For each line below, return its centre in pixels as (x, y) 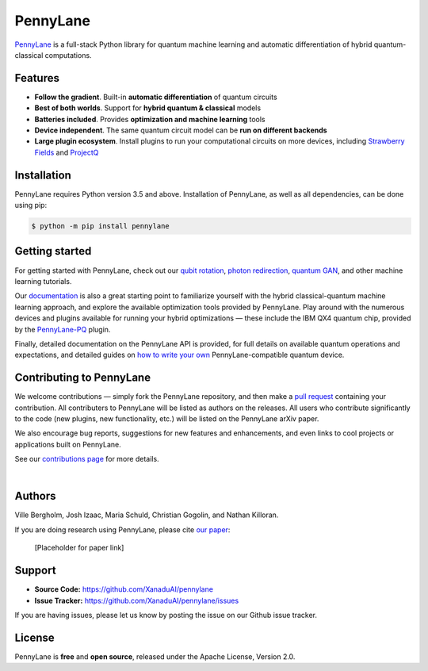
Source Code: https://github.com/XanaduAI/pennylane (124, 589)
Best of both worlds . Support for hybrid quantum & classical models (148, 108)
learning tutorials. (43, 281)
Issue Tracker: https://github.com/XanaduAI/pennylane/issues (137, 600)
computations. (68, 55)
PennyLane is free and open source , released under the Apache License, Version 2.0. (155, 656)
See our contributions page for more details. (87, 459)
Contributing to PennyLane (82, 378)
